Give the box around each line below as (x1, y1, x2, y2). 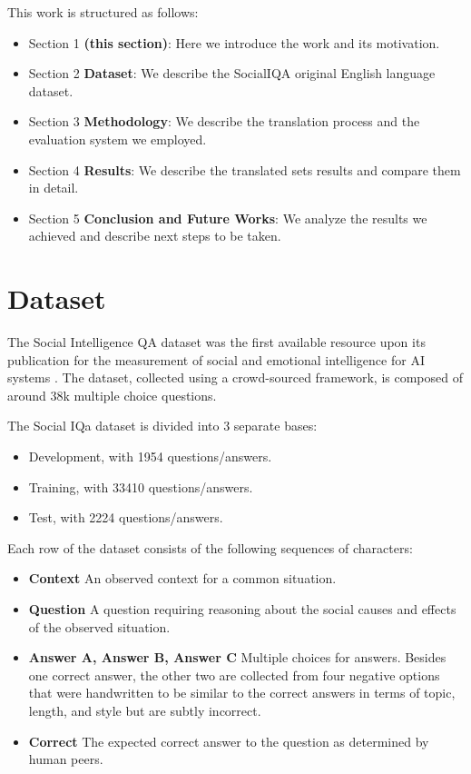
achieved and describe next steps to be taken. (28, 226, 281, 245)
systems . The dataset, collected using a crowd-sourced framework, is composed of (7, 368, 463, 387)
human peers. (28, 749, 103, 769)
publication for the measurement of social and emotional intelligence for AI (7, 350, 425, 369)
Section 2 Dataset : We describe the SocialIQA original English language (28, 64, 436, 83)
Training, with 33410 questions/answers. (28, 477, 253, 496)
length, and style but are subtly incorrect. (28, 700, 261, 719)
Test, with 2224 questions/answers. (28, 508, 223, 527)
